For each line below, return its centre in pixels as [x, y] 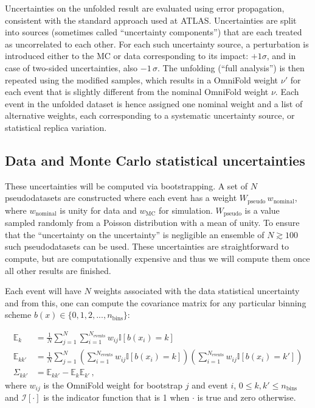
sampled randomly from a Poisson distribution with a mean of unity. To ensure [152, 223]
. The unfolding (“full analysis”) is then [231, 67]
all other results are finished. [58, 270]
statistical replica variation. [56, 127]
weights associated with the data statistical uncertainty [197, 291]
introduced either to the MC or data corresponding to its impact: [127, 56]
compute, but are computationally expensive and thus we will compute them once [157, 259]
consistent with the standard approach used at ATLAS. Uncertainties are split [151, 20]
